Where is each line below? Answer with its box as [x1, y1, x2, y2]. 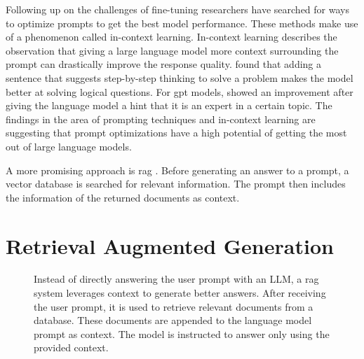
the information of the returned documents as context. [6, 190, 240, 204]
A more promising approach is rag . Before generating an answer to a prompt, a [6, 162, 349, 177]
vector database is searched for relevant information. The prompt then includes [6, 176, 346, 191]
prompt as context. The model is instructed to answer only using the [34, 326, 330, 341]
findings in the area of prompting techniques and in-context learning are [6, 111, 316, 126]
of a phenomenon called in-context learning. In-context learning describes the [6, 29, 337, 44]
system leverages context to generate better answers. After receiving [34, 286, 326, 300]
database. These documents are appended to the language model [34, 313, 312, 328]
